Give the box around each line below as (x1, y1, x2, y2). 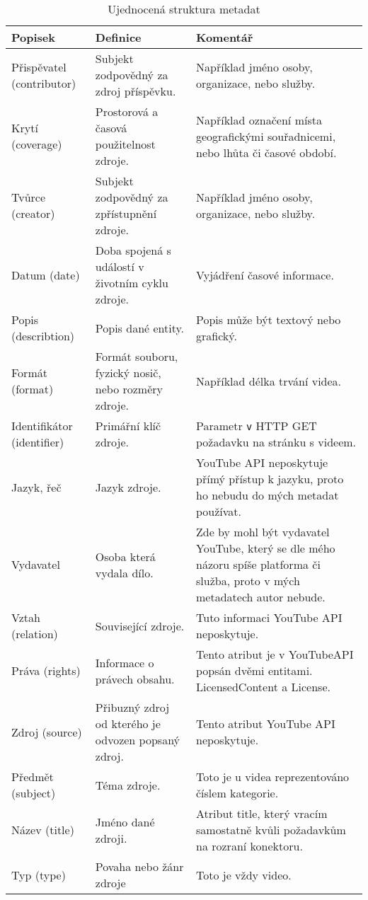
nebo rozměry (95, 381, 163, 397)
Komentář (196, 29, 253, 45)
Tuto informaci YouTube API (196, 609, 343, 625)
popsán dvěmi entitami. (196, 662, 313, 679)
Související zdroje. (95, 617, 185, 634)
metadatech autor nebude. (196, 589, 326, 605)
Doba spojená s (95, 242, 171, 258)
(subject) (11, 785, 56, 801)
